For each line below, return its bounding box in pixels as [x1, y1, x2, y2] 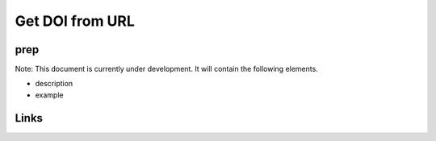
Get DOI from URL [15, 12, 135, 30]
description [35, 79, 73, 89]
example [35, 89, 64, 100]
